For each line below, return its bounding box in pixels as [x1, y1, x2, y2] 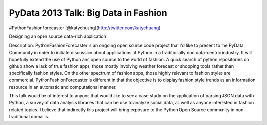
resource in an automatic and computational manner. [9, 84, 117, 90]
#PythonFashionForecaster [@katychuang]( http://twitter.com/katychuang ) [9, 25, 161, 31]
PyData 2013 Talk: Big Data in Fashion [9, 7, 168, 18]
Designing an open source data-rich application [9, 33, 106, 39]
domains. [30, 114, 49, 120]
